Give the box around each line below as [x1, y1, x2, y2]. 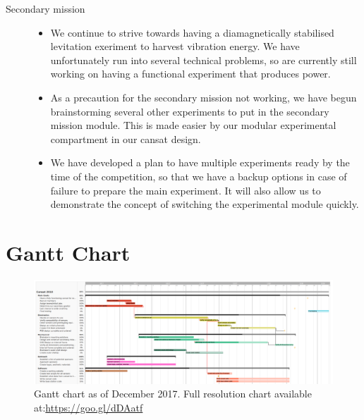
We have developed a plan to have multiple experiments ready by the [50, 155, 350, 170]
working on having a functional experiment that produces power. [50, 66, 331, 81]
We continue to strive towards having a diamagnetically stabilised [50, 25, 334, 39]
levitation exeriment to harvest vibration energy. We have [50, 39, 300, 54]
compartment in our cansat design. [50, 131, 201, 146]
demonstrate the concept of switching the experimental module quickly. [50, 197, 359, 211]
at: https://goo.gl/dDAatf [34, 400, 143, 414]
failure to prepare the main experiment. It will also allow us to [50, 183, 321, 197]
